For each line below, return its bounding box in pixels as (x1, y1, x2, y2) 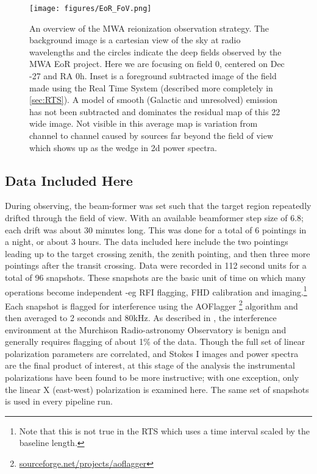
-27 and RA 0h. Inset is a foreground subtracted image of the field (29, 69, 277, 82)
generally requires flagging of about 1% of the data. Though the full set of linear (5, 335, 305, 348)
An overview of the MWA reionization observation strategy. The (29, 21, 269, 34)
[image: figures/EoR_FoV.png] (29, 4, 152, 13)
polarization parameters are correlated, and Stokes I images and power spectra (5, 347, 299, 359)
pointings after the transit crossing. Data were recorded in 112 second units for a (5, 259, 307, 272)
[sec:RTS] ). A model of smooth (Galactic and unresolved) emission (29, 93, 278, 106)
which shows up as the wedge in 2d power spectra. (29, 141, 217, 154)
